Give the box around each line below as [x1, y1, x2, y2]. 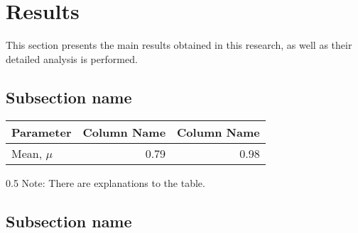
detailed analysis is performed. [6, 51, 138, 66]
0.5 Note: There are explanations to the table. [6, 175, 205, 190]
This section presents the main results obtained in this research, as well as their [6, 38, 352, 52]
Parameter [11, 123, 72, 140]
